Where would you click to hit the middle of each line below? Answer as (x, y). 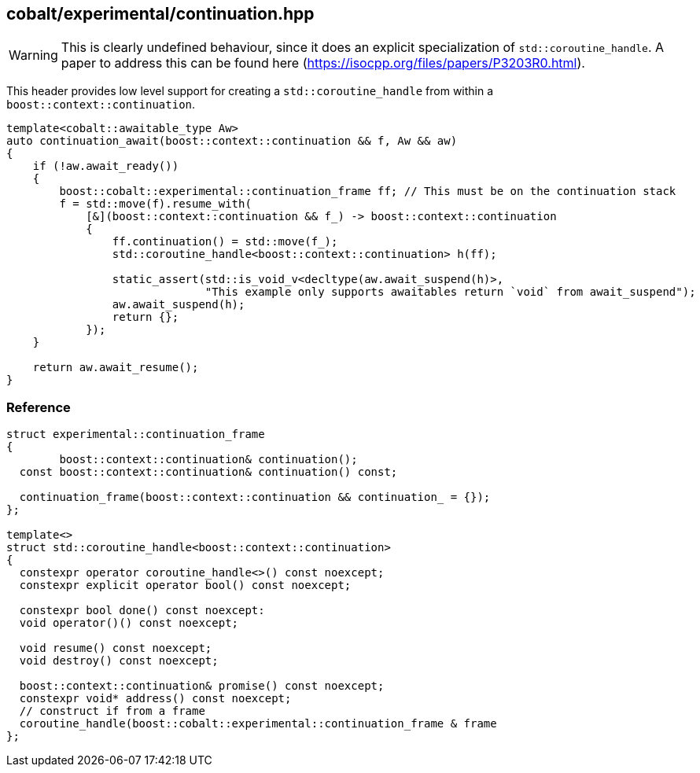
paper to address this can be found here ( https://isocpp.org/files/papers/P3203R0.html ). (323, 63)
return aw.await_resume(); (116, 368)
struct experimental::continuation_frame (136, 434)
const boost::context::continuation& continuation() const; (208, 472)
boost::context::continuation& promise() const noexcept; (202, 686)
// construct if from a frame (112, 711)
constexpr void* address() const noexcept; (155, 699)
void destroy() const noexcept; (119, 661)
